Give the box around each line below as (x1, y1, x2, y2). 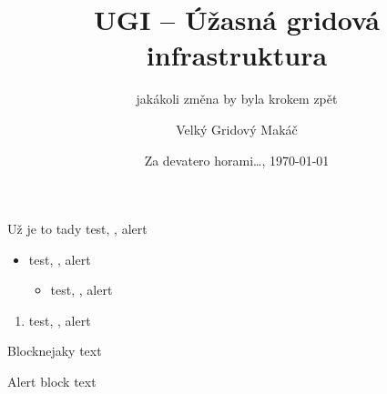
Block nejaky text (7, 341, 102, 360)
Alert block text (7, 372, 97, 391)
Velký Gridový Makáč (176, 119, 298, 138)
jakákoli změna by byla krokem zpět (136, 89, 338, 108)
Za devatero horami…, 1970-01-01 (144, 150, 330, 169)
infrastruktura (146, 36, 328, 74)
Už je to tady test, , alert (7, 219, 148, 238)
